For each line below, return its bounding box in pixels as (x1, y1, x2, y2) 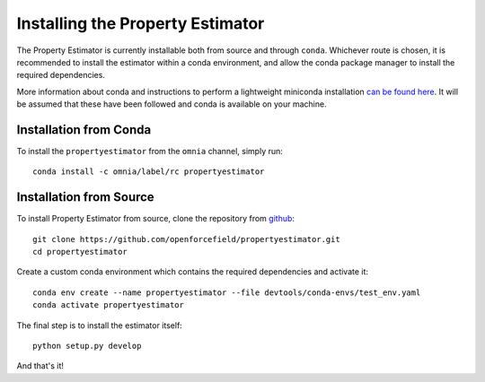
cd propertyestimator (32, 247, 128, 257)
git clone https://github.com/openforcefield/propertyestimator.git (32, 234, 340, 244)
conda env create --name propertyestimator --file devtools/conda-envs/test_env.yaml (32, 287, 421, 298)
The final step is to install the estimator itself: (16, 319, 183, 331)
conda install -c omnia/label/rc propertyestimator (32, 167, 265, 177)
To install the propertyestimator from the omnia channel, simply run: (16, 146, 283, 157)
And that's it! (16, 360, 65, 371)
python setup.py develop (32, 341, 142, 352)
